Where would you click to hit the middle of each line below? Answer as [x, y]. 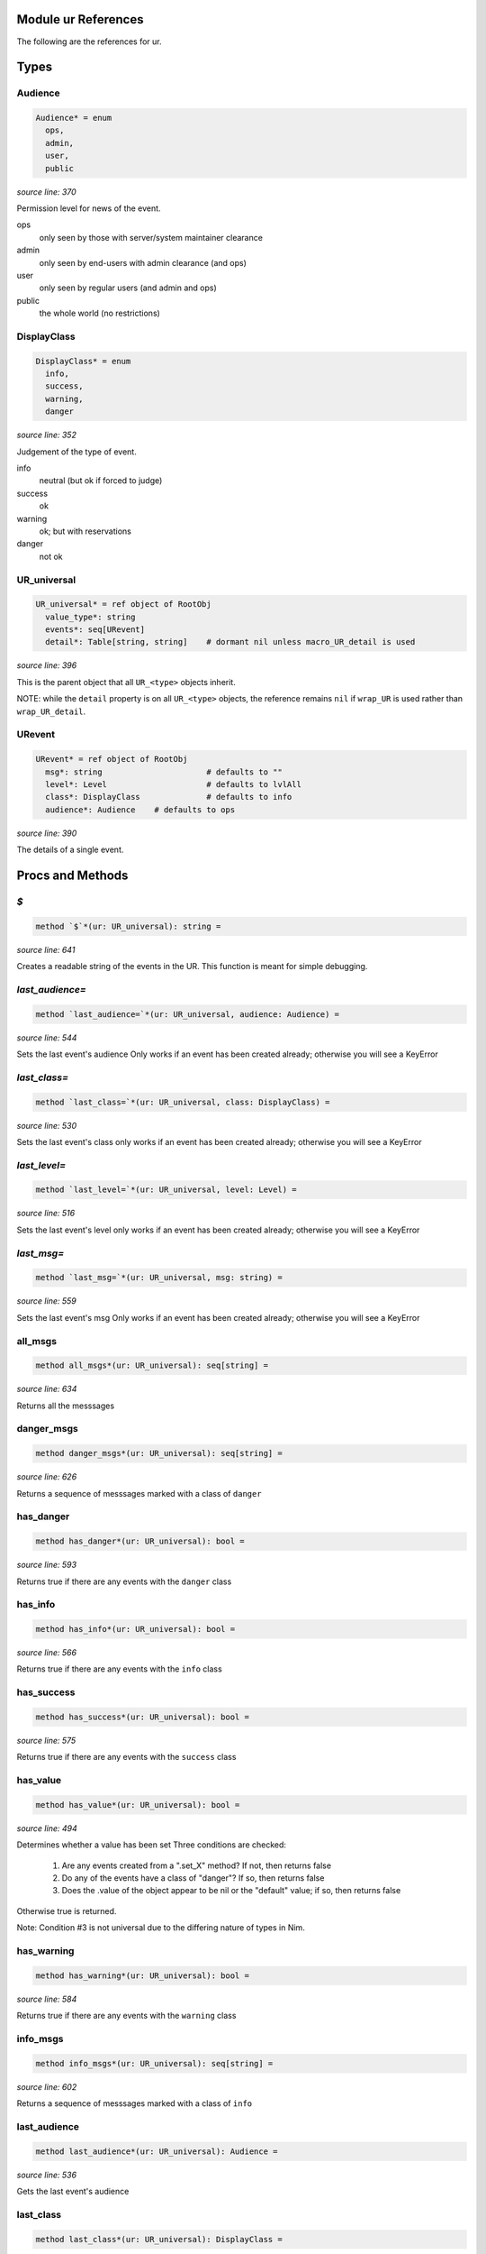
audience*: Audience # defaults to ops [140, 810]
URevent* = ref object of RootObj [112, 759]
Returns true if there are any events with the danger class [124, 1581]
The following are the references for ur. [89, 41]
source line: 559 [46, 1301]
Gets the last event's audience [73, 2191]
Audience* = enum [74, 118]
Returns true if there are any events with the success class [126, 1757]
